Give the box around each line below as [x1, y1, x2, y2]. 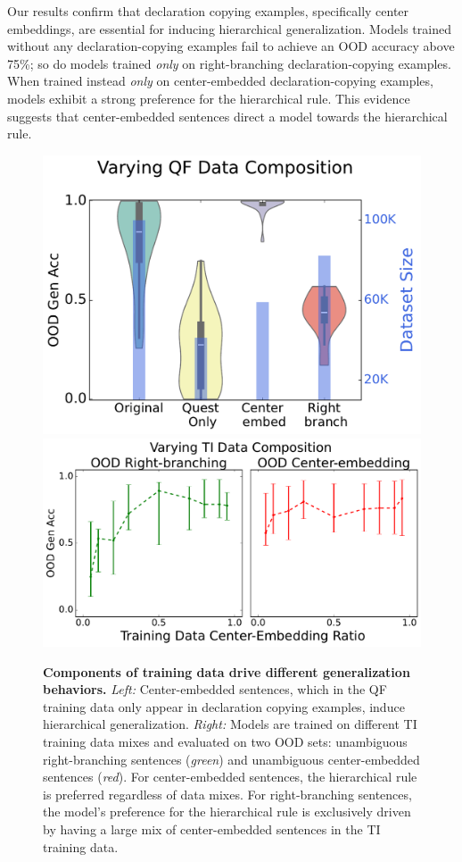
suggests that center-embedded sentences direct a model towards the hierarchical [7, 106, 448, 125]
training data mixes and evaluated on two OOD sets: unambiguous [43, 732, 408, 751]
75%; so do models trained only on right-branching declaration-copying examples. [7, 54, 451, 72]
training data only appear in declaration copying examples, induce [43, 697, 405, 716]
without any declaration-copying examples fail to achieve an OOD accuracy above [7, 37, 455, 55]
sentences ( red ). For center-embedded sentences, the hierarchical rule [43, 767, 417, 786]
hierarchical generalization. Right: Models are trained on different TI [43, 715, 417, 733]
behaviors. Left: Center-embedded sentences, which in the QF [43, 680, 387, 699]
